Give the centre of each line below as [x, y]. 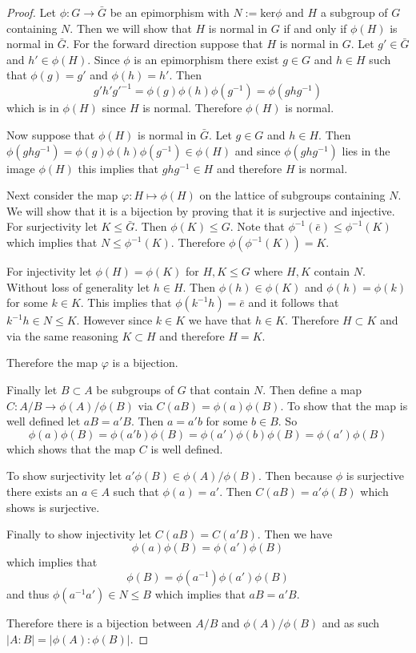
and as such [351, 623]
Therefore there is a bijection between [99, 623]
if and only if [315, 28]
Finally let [32, 389]
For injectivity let [49, 271]
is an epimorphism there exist [206, 59]
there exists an [42, 491]
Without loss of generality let [78, 286]
